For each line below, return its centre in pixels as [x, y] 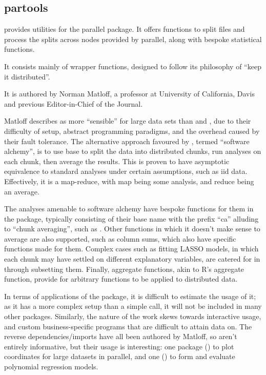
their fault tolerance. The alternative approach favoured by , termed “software [127, 141]
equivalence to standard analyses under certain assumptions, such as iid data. [126, 171]
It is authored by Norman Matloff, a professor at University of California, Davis [129, 94]
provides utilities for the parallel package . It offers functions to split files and [125, 29]
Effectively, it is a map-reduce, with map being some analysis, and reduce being [129, 181]
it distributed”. [27, 76]
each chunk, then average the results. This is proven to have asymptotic [117, 161]
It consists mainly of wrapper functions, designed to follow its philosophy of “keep [133, 66]
